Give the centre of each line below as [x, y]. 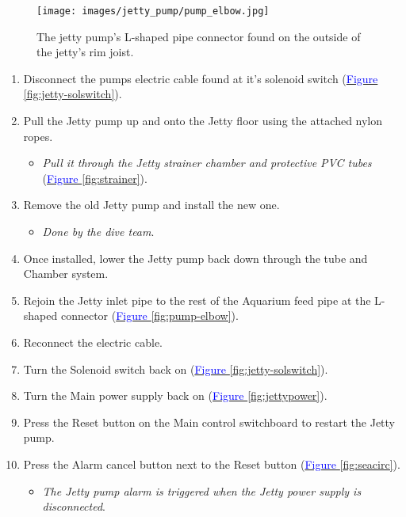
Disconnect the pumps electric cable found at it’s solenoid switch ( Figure [201, 78]
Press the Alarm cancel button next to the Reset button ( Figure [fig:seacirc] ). [212, 464]
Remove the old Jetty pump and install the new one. [151, 205]
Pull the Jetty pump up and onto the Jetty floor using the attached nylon [203, 121]
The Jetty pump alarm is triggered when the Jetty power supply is [202, 490]
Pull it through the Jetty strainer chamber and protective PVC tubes [207, 163]
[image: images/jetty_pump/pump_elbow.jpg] [153, 11]
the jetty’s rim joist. [85, 52]
